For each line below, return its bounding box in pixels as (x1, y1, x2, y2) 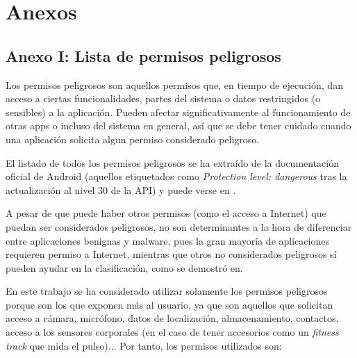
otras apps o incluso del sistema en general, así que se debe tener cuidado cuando (6, 118, 351, 133)
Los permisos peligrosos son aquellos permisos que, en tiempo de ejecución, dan (6, 77, 343, 92)
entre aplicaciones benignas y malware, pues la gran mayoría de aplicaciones (6, 233, 329, 247)
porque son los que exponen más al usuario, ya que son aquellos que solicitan (6, 297, 333, 311)
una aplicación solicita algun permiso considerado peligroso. (6, 131, 260, 146)
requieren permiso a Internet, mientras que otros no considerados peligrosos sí (6, 247, 337, 261)
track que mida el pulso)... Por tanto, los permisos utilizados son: (6, 338, 282, 352)
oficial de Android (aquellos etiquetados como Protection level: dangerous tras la (6, 169, 347, 184)
